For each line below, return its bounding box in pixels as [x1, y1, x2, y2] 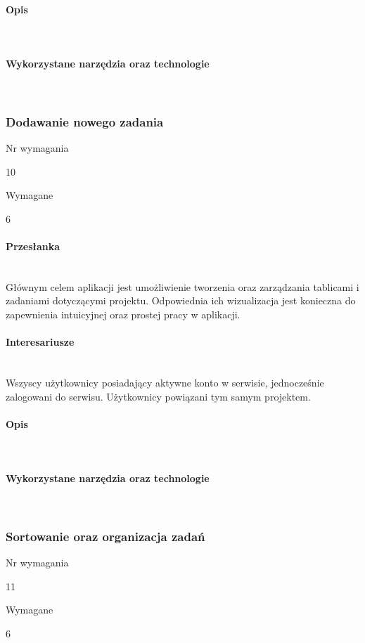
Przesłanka [6, 238, 60, 253]
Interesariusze [6, 335, 75, 349]
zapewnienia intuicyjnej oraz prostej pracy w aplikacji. [6, 306, 241, 321]
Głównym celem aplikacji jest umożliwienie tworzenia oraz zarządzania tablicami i [6, 279, 359, 294]
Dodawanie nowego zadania [6, 112, 164, 130]
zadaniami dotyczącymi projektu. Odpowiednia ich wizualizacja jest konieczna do [6, 293, 356, 308]
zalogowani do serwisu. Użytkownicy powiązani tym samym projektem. [6, 389, 311, 403]
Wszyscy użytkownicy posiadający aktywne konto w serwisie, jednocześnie [6, 375, 324, 389]
